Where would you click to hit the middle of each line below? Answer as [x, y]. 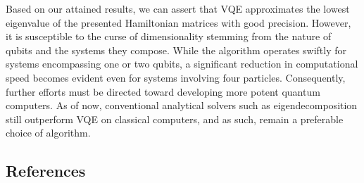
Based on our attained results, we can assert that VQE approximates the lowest [178, 8]
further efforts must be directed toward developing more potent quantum [163, 91]
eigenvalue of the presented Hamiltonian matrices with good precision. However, [178, 22]
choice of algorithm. [48, 133]
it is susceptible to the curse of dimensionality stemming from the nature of [169, 36]
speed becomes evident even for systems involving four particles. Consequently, [176, 77]
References [46, 171]
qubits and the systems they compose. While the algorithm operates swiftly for [176, 50]
